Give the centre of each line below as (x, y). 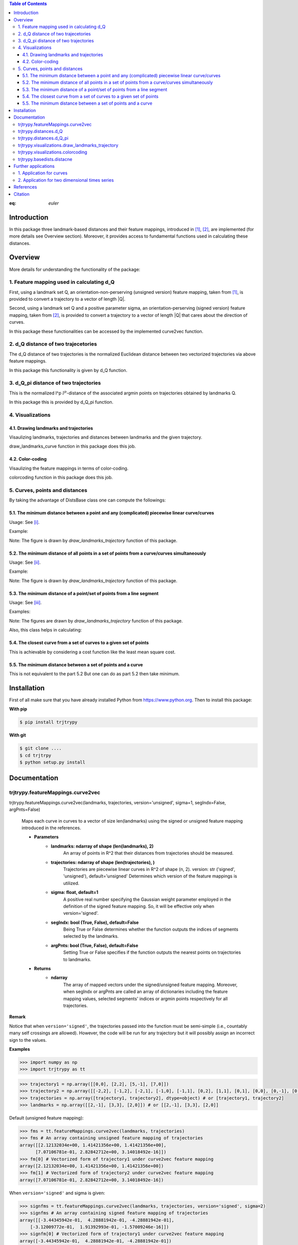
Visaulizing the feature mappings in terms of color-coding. (69, 468)
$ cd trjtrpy (36, 755)
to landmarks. (77, 959)
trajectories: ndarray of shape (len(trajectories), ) (103, 862)
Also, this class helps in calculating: (45, 630)
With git (18, 735)
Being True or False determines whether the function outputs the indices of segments (151, 929)
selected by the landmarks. (91, 936)
